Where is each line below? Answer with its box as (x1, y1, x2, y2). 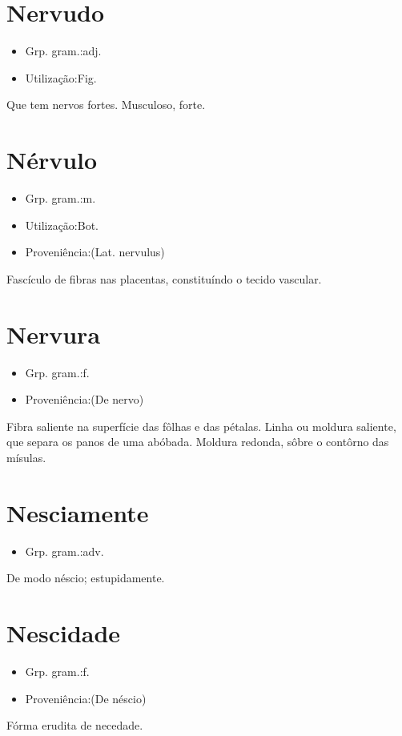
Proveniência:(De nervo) (25, 391, 144, 408)
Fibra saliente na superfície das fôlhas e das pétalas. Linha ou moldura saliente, (6, 417, 396, 434)
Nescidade (6, 617, 121, 649)
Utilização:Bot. (25, 216, 98, 233)
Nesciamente (6, 496, 149, 529)
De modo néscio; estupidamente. (6, 569, 165, 586)
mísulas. (6, 448, 46, 465)
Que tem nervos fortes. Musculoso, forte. (6, 96, 206, 113)
